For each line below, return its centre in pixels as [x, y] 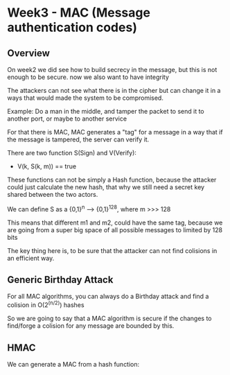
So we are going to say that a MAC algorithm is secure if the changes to [110, 319]
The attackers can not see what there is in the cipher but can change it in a [114, 90]
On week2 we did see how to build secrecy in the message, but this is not [112, 70]
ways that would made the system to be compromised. [86, 98]
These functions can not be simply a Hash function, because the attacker [112, 180]
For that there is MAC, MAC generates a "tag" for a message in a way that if [115, 132]
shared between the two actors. [53, 194]
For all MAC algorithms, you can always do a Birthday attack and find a [108, 297]
